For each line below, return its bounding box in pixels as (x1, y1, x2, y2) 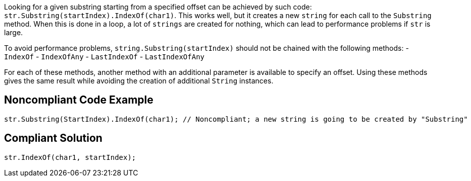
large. (4, 28, 23, 37)
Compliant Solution (4, 132, 102, 145)
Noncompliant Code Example (4, 94, 153, 107)
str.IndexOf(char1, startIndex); (4, 153, 136, 161)
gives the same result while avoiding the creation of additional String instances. (4, 76, 274, 85)
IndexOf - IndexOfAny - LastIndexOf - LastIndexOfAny (4, 52, 205, 61)
